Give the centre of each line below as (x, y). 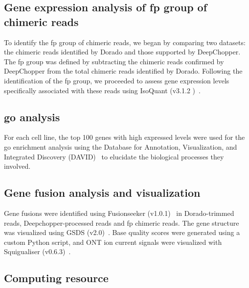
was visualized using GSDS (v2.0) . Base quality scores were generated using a (122, 232)
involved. (17, 166)
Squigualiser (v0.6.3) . (37, 251)
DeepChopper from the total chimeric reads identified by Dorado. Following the (123, 71)
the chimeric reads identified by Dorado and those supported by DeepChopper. (122, 52)
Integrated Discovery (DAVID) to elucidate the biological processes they (114, 156)
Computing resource (56, 278)
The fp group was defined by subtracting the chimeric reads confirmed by (114, 61)
